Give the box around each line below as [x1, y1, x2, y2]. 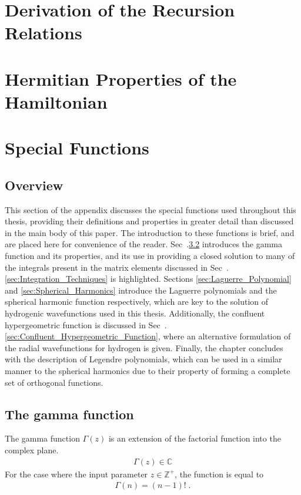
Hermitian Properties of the [5, 66, 237, 90]
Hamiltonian [5, 89, 108, 113]
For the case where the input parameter [5, 467, 148, 480]
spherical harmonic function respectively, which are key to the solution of [5, 295, 269, 308]
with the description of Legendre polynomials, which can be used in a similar [5, 353, 282, 365]
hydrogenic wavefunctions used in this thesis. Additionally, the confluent [5, 307, 265, 319]
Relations [5, 21, 82, 45]
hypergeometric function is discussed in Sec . [5, 318, 167, 331]
